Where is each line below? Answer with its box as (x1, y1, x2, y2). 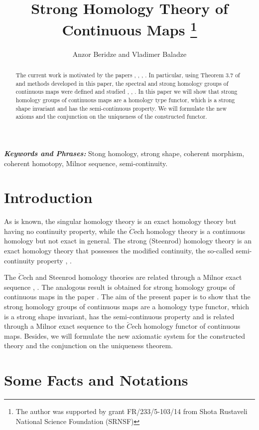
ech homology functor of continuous (131, 321, 241, 331)
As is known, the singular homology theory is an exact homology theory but (4, 216, 237, 226)
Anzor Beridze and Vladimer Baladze (72, 48, 187, 59)
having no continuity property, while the (4, 225, 127, 236)
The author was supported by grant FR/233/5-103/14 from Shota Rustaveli (15, 406, 248, 417)
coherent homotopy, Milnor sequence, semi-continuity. (4, 158, 168, 168)
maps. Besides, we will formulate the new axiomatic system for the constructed (4, 330, 246, 341)
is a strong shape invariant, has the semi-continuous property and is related (4, 311, 235, 321)
